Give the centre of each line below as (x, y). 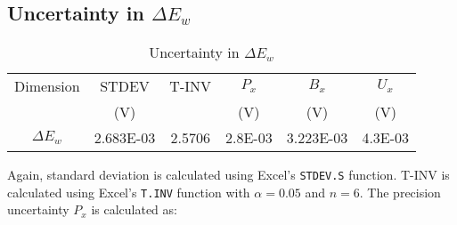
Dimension (47, 86)
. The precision (400, 192)
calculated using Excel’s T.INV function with (129, 192)
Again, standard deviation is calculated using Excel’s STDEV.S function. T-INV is (228, 174)
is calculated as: (134, 209)
